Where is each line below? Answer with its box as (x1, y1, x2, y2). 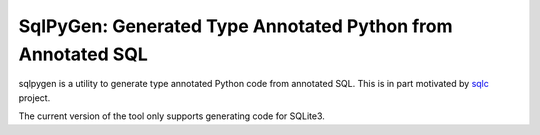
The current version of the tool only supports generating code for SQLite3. (18, 110, 325, 122)
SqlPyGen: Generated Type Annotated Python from (18, 15, 454, 37)
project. (18, 91, 51, 104)
